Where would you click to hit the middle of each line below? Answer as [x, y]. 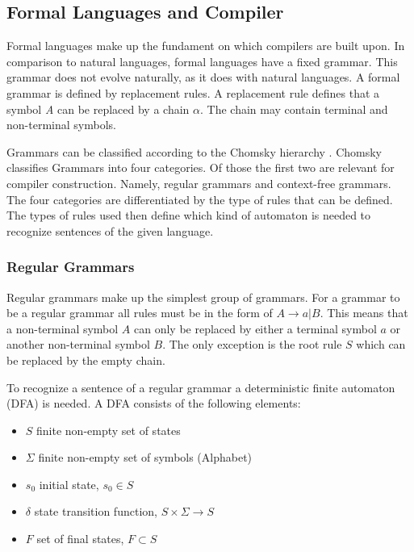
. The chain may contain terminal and [294, 109]
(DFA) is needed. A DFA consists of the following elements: [154, 403]
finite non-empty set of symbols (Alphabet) [145, 457]
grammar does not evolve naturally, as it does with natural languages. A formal [203, 77]
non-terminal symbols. [61, 125]
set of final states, [80, 539]
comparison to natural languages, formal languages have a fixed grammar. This [202, 61]
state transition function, [96, 511]
